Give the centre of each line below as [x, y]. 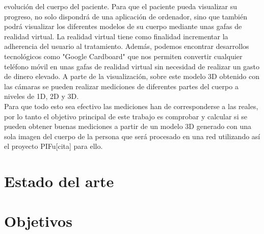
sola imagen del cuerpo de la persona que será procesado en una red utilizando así [132, 136]
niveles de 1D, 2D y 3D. [42, 96]
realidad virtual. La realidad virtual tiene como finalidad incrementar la [116, 36]
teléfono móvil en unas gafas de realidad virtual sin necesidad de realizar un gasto [132, 66]
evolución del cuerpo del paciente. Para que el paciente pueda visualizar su [121, 6]
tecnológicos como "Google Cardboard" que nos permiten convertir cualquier [123, 56]
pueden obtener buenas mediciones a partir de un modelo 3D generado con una [128, 126]
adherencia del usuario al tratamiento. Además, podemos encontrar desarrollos [127, 46]
